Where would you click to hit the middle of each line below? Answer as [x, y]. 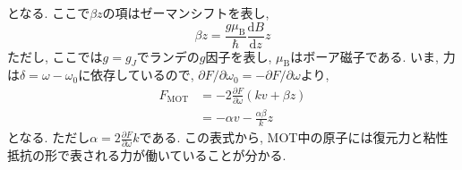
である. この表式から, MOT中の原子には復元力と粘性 [294, 137]
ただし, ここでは [55, 56]
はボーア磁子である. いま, [364, 56]
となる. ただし [49, 137]
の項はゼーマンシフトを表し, [186, 13]
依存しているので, [142, 75]
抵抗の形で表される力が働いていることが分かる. [147, 155]
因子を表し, [239, 56]
